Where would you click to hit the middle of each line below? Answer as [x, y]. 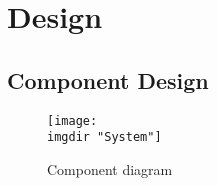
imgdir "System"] [104, 137]
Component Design [108, 79]
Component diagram [110, 168]
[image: [72, 120]
